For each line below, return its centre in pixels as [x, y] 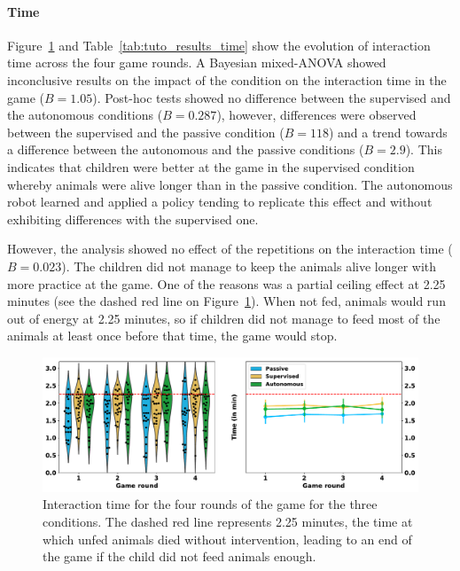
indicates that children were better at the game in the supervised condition [211, 166]
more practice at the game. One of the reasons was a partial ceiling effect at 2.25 [226, 283]
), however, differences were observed [316, 115]
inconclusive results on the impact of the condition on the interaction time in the [227, 79]
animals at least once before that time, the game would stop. [172, 336]
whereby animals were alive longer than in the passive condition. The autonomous [230, 184]
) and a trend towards [388, 132]
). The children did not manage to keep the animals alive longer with [249, 266]
